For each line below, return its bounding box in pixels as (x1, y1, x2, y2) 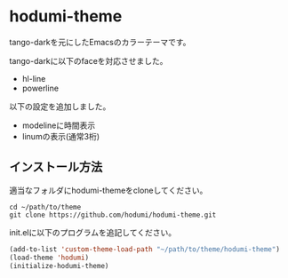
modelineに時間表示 (21, 120, 96, 131)
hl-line (21, 73, 46, 83)
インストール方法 (9, 160, 103, 175)
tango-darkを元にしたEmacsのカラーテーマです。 (9, 36, 191, 47)
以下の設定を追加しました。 (9, 100, 111, 112)
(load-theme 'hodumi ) (9, 253, 90, 262)
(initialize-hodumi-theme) (9, 261, 109, 270)
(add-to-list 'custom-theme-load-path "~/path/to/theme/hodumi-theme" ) (9, 244, 280, 254)
